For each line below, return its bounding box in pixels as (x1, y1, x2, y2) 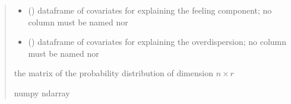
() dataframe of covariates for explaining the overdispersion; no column (28, 35, 287, 48)
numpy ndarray (14, 86, 70, 99)
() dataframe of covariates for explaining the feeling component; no (28, 4, 272, 16)
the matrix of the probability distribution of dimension (14, 67, 213, 79)
